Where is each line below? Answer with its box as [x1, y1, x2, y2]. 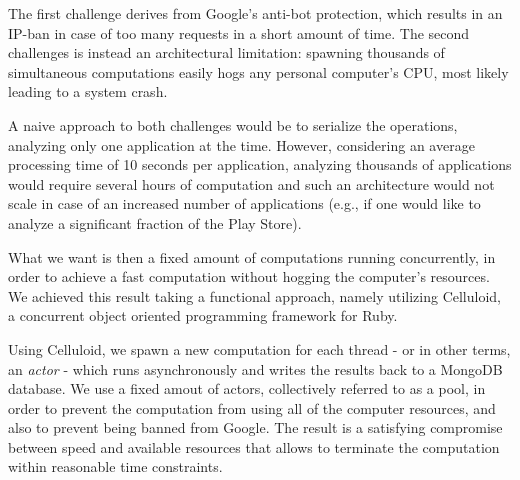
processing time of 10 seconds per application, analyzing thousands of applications [8, 154, 512, 175]
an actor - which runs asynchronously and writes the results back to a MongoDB [8, 358, 503, 379]
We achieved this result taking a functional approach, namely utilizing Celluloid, [8, 285, 502, 306]
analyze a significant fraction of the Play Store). [8, 212, 302, 233]
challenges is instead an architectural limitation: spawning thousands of [8, 42, 445, 63]
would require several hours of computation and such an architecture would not [8, 173, 495, 194]
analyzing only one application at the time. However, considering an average [8, 134, 475, 155]
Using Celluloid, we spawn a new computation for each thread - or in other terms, [8, 338, 511, 359]
